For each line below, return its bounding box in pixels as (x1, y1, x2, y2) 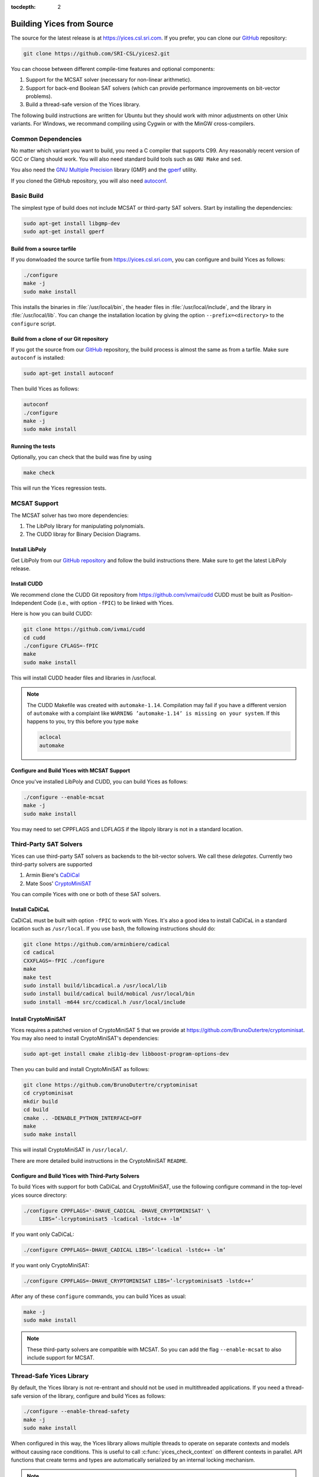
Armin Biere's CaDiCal (25, 871, 80, 879)
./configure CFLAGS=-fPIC (23, 643, 99, 649)
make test (23, 974, 52, 981)
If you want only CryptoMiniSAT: (11, 1261, 90, 1268)
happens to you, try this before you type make (27, 718, 139, 725)
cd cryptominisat (23, 1090, 74, 1097)
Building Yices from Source (11, 18, 113, 29)
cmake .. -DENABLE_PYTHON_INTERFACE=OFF (23, 1114, 142, 1121)
